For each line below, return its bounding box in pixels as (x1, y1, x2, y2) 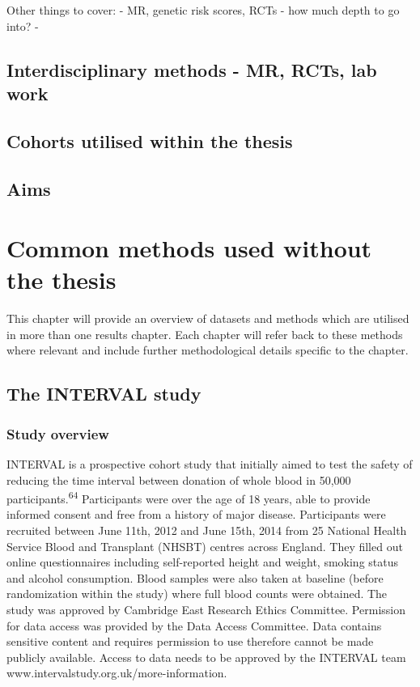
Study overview (6, 423, 109, 443)
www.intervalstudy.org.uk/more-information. (6, 664, 227, 681)
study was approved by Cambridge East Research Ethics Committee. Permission (6, 601, 405, 618)
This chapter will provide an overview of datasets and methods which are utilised (6, 310, 409, 327)
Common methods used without (6, 231, 372, 265)
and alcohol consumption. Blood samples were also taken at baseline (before (6, 569, 384, 586)
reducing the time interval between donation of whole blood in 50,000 (6, 471, 351, 488)
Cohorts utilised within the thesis (6, 128, 293, 153)
